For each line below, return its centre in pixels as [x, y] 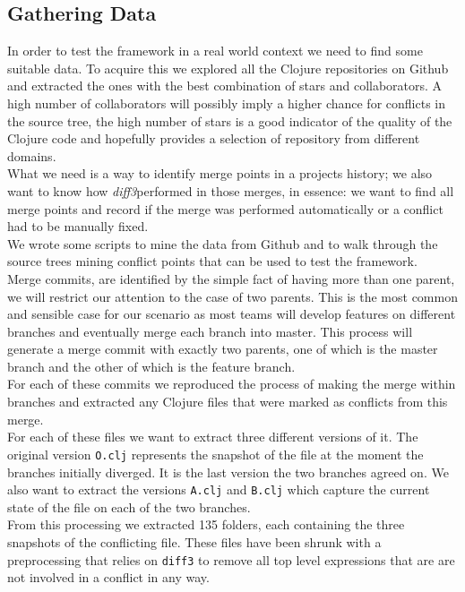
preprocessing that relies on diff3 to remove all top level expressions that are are [231, 559]
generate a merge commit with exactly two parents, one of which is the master [223, 349]
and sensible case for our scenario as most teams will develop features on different [232, 314]
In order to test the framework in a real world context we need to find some [215, 51]
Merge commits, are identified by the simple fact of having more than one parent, [231, 278]
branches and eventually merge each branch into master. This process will [210, 331]
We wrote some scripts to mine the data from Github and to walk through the [223, 243]
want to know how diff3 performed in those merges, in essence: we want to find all [231, 190]
